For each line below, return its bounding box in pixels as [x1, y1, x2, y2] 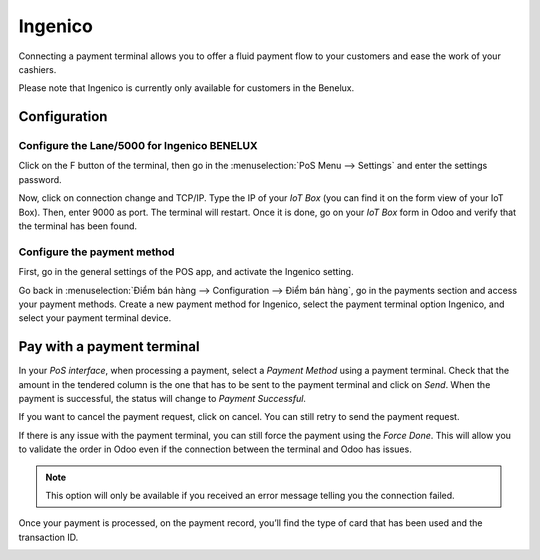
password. [18, 173, 62, 185]
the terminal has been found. [18, 220, 138, 232]
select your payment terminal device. [18, 312, 172, 324]
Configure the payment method [18, 245, 175, 259]
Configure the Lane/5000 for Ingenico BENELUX [18, 139, 259, 153]
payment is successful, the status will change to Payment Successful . [18, 393, 307, 405]
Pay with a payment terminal [18, 338, 200, 355]
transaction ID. [18, 531, 79, 543]
